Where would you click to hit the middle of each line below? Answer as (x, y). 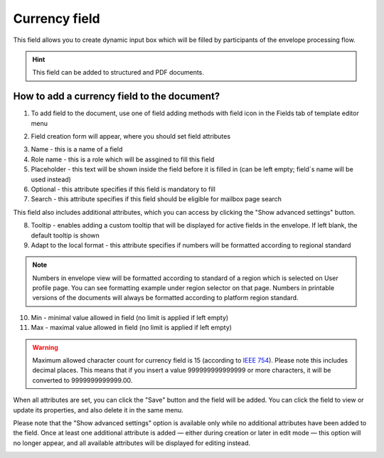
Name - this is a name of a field (77, 149)
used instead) (51, 179)
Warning (45, 347)
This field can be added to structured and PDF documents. (118, 73)
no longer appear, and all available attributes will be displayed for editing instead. (132, 443)
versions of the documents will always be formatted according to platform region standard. (165, 298)
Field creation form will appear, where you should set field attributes (131, 137)
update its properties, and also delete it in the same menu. (98, 410)
